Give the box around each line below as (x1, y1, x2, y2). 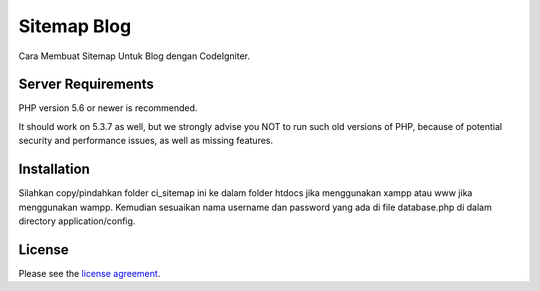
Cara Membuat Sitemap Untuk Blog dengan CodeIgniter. (18, 50, 250, 62)
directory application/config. (18, 215, 136, 227)
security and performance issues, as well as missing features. (18, 135, 274, 147)
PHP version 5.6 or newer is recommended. (18, 102, 198, 114)
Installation (18, 161, 90, 178)
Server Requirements (18, 76, 155, 93)
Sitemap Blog (18, 15, 132, 37)
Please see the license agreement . (18, 267, 161, 279)
